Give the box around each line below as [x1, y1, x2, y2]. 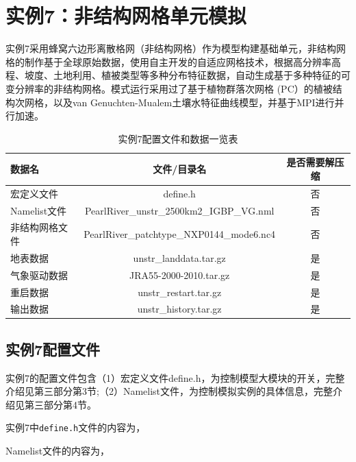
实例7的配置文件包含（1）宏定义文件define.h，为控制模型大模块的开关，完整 [5, 370, 345, 385]
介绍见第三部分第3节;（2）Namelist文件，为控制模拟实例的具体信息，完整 [5, 384, 333, 398]
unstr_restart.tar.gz [138, 284, 222, 299]
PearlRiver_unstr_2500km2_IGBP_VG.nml [84, 203, 275, 217]
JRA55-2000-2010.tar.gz [129, 267, 230, 282]
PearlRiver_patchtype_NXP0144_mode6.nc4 [84, 227, 276, 241]
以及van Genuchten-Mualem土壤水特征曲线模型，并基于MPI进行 [53, 95, 335, 109]
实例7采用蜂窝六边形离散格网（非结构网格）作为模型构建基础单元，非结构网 [5, 41, 346, 56]
